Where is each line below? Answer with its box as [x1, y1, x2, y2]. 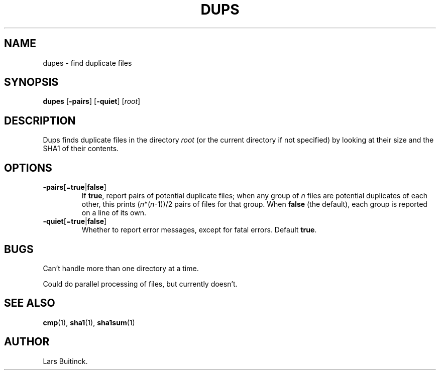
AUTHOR [4, 335, 50, 348]
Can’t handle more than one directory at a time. [43, 264, 199, 273]
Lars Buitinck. [43, 356, 88, 365]
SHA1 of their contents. [43, 144, 119, 153]
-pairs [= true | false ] [43, 183, 106, 192]
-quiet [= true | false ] [43, 217, 107, 226]
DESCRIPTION [4, 114, 76, 127]
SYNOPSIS [4, 76, 59, 89]
